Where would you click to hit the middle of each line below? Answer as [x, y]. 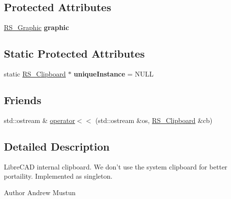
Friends [23, 99]
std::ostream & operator [39, 120]
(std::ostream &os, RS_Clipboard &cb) [154, 120]
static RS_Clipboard [35, 74]
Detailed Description [57, 146]
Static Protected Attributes [74, 54]
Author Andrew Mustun [40, 192]
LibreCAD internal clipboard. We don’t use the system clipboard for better [116, 166]
